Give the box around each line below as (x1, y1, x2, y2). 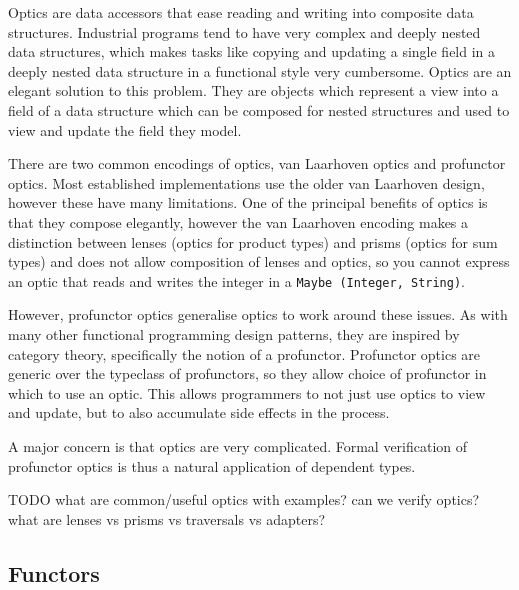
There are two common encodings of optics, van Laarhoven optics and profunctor (8, 153, 506, 174)
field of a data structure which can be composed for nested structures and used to (8, 99, 510, 120)
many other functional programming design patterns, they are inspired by (8, 323, 460, 344)
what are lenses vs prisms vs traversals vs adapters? (8, 508, 326, 529)
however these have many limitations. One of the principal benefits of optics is (8, 192, 488, 213)
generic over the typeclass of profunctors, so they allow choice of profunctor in (8, 363, 487, 384)
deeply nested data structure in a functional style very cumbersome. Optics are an (8, 60, 512, 81)
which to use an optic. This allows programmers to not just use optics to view (8, 382, 486, 403)
